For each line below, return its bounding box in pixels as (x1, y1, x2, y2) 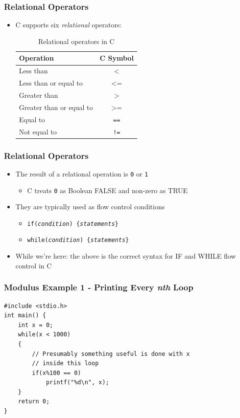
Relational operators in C (38, 36, 115, 46)
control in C (15, 260, 52, 270)
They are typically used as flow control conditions (15, 201, 165, 212)
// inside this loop (32, 360, 99, 367)
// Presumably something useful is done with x (32, 350, 190, 357)
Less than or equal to (19, 78, 83, 88)
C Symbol (99, 53, 134, 63)
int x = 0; (18, 321, 53, 329)
